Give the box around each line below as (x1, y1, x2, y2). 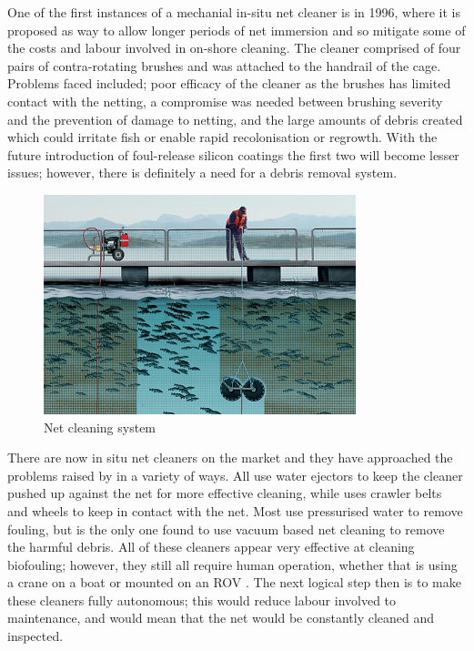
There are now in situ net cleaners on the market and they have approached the (7, 448, 453, 467)
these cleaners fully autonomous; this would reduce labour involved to (7, 590, 397, 609)
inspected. (7, 626, 64, 646)
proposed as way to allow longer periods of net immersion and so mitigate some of (7, 20, 466, 39)
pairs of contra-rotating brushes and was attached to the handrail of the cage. (7, 56, 441, 75)
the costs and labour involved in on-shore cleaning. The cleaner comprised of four (7, 38, 461, 57)
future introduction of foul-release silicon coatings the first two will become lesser (7, 145, 459, 164)
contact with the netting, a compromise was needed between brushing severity (7, 91, 443, 110)
